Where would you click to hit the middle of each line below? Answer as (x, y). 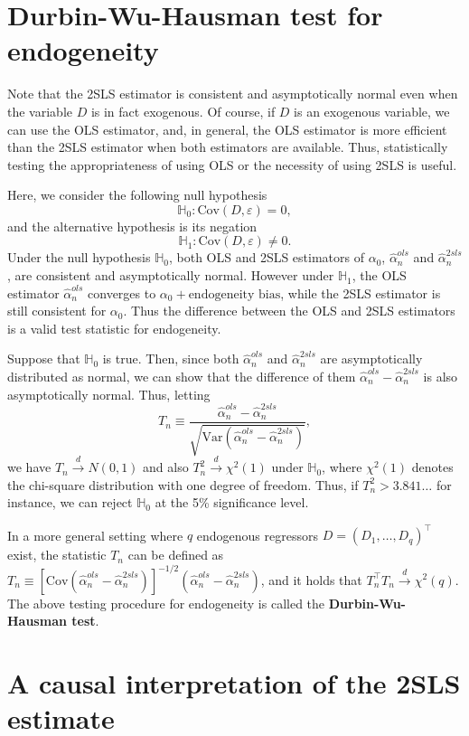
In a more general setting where (95, 535)
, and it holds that (311, 579)
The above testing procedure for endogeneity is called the (166, 603)
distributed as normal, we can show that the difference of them (182, 377)
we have (29, 467)
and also (166, 467)
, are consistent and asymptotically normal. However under (171, 275)
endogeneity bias (234, 294)
